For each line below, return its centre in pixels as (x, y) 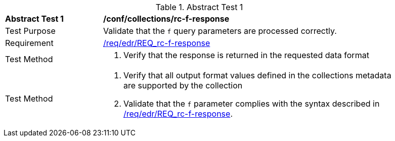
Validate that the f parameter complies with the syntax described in (252, 104)
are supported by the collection (183, 85)
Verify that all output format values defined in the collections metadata (257, 75)
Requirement (29, 43)
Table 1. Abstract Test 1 (199, 7)
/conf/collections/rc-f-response (166, 19)
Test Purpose (30, 31)
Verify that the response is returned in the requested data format (246, 55)
